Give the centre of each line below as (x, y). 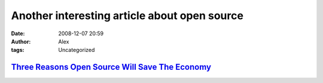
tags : (18, 50)
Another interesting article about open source (127, 16)
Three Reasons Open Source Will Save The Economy (111, 67)
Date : (18, 33)
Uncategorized (77, 50)
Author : (21, 41)
